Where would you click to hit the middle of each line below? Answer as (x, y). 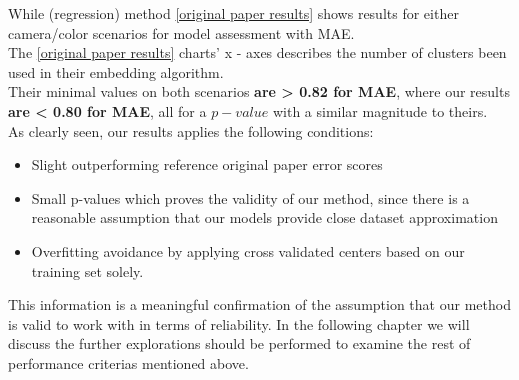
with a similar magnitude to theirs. (380, 110)
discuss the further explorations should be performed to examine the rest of (239, 343)
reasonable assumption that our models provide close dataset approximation (264, 217)
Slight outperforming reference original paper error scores (207, 164)
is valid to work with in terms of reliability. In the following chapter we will (239, 323)
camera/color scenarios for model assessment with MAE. (181, 32)
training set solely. (87, 270)
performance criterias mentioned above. (128, 362)
